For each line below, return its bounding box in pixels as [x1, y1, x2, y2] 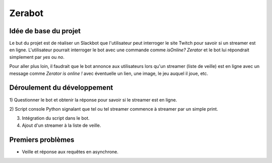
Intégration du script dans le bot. [22, 115, 90, 121]
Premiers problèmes [9, 135, 75, 144]
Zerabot [9, 8, 44, 19]
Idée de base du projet [9, 27, 81, 35]
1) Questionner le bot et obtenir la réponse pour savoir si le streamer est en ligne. [9, 97, 177, 103]
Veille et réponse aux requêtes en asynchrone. [22, 148, 118, 154]
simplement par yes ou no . [9, 54, 65, 60]
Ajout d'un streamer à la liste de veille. [22, 122, 101, 128]
